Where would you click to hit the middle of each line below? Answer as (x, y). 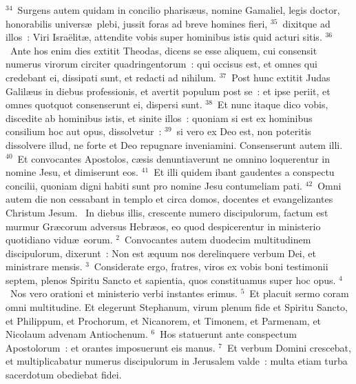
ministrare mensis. (44, 266)
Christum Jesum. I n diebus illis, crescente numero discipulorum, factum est (167, 212)
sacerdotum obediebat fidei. (64, 375)
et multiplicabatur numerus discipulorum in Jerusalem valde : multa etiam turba (177, 361)
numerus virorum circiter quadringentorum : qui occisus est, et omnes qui (161, 64)
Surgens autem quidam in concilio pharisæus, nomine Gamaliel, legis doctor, (179, 10)
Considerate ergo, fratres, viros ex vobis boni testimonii (211, 266)
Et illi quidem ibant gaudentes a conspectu (244, 172)
